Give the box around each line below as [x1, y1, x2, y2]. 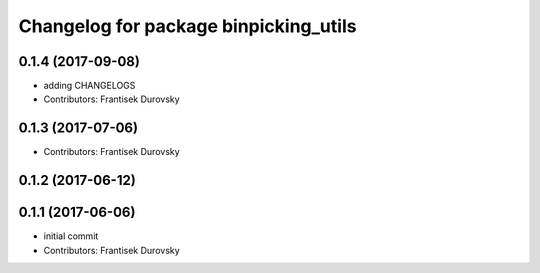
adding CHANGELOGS [43, 80, 136, 92]
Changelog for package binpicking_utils [18, 15, 357, 37]
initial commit [43, 230, 99, 242]
